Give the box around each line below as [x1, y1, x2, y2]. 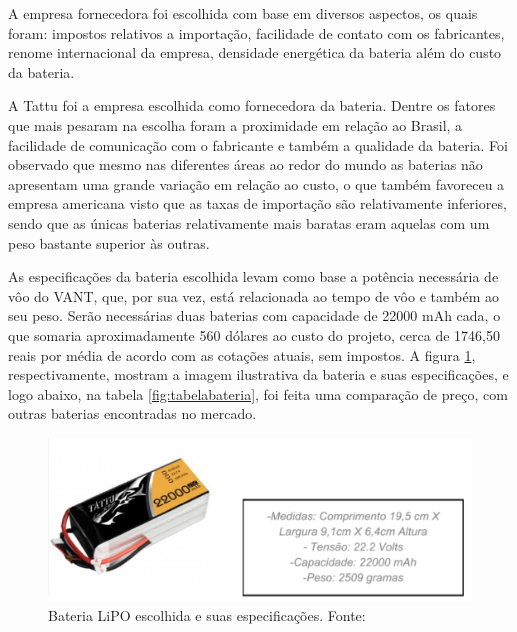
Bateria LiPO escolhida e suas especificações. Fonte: [48, 605, 366, 626]
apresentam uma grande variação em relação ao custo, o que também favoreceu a [8, 173, 505, 194]
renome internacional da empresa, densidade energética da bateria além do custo [8, 42, 502, 63]
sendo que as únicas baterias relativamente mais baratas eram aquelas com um [8, 212, 490, 233]
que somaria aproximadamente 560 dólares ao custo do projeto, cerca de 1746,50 [8, 324, 500, 345]
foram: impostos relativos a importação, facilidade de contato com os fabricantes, [8, 22, 505, 43]
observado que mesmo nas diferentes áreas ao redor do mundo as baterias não [8, 154, 483, 175]
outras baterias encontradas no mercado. [8, 403, 257, 424]
